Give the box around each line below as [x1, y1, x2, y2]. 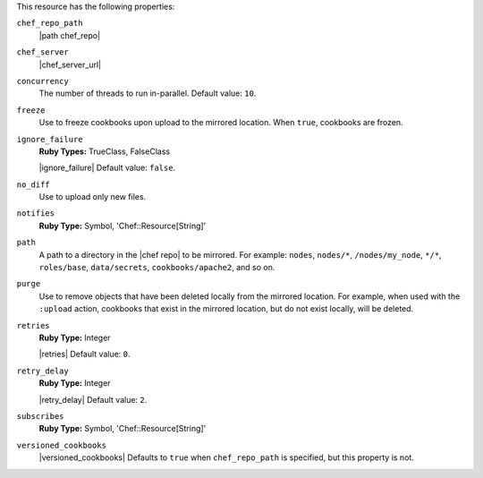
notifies [16, 209, 55, 218]
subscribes [16, 411, 64, 421]
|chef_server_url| [38, 59, 102, 70]
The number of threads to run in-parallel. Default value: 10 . [38, 88, 257, 98]
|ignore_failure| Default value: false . [38, 162, 176, 174]
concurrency [16, 76, 69, 86]
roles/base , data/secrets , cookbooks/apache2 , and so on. [38, 262, 275, 273]
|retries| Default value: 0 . [38, 349, 131, 360]
